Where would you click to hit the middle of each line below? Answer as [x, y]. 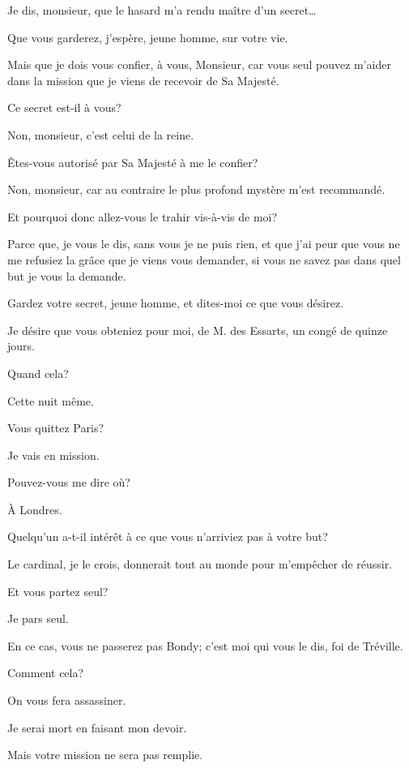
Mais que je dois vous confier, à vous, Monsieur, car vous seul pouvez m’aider [199, 64]
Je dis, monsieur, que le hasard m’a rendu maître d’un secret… [162, 10]
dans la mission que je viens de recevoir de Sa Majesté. [143, 80]
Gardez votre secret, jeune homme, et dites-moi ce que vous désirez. [176, 303]
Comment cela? [46, 673]
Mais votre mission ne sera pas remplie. [105, 755]
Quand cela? [38, 373]
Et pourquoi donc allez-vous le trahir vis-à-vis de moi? [143, 216]
